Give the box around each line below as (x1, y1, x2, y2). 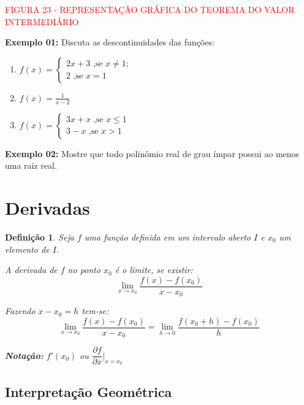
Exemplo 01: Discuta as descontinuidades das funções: (5, 36, 215, 48)
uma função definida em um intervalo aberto (84, 230, 251, 243)
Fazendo (5, 304, 36, 317)
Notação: (5, 349, 44, 361)
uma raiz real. (5, 159, 57, 172)
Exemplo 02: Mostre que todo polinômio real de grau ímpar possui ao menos (5, 147, 300, 160)
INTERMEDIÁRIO (5, 15, 79, 28)
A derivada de (5, 263, 58, 276)
